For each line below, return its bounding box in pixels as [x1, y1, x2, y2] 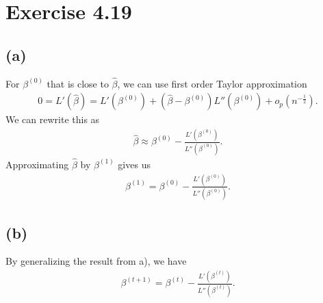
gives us [118, 157, 151, 171]
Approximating [5, 157, 69, 171]
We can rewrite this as [5, 112, 100, 127]
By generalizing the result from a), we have [5, 254, 187, 268]
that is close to [47, 76, 109, 90]
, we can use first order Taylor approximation [117, 76, 307, 90]
